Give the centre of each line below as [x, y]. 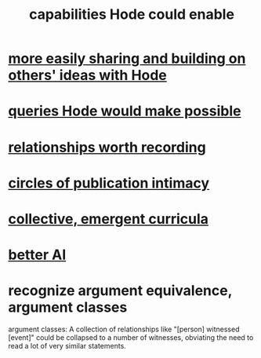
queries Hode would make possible [125, 111]
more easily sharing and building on [127, 58]
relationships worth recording [107, 147]
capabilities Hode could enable [132, 15]
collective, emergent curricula [109, 219]
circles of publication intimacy [109, 183]
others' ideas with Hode [87, 75]
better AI [37, 255]
